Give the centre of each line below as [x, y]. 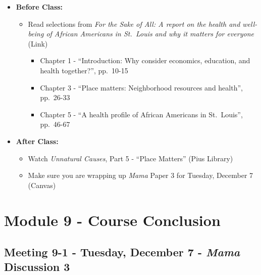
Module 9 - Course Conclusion [112, 220]
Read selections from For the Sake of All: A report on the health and [134, 24]
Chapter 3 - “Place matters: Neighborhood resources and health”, [141, 87]
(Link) [38, 43]
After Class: [37, 141]
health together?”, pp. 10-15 [84, 70]
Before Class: [39, 7]
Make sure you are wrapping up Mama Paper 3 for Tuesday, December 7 [141, 175]
